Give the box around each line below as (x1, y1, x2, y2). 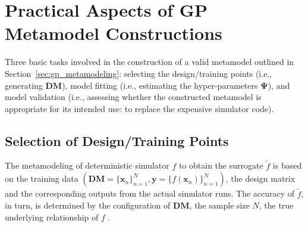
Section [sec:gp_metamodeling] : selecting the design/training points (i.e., (5, 67, 272, 79)
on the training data (5, 172, 78, 185)
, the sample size (189, 199, 250, 212)
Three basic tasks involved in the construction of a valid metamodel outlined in (5, 55, 294, 68)
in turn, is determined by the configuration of (5, 199, 171, 212)
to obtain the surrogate (178, 159, 263, 172)
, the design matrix (225, 172, 296, 185)
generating (5, 79, 43, 91)
